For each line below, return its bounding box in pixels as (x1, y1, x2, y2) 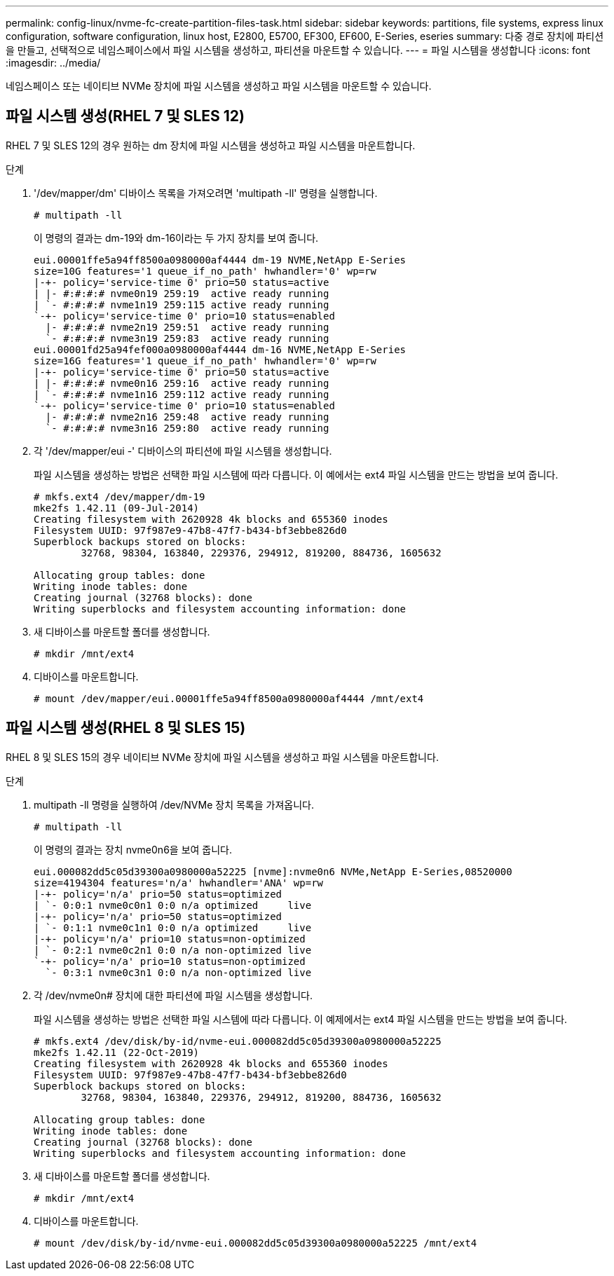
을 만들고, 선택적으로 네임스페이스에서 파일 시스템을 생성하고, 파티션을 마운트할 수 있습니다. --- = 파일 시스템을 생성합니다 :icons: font (6, 44, 591, 56)
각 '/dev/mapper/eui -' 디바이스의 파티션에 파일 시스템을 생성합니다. (34, 444, 332, 457)
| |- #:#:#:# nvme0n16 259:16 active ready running (34, 377, 329, 389)
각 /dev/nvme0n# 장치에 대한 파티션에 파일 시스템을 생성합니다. (34, 989, 313, 1001)
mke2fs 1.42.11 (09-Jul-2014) (34, 502, 200, 514)
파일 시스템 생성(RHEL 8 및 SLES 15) (6, 719, 246, 737)
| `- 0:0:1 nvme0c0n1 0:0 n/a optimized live (34, 899, 312, 911)
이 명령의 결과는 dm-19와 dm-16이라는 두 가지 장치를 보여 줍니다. (34, 231, 319, 244)
